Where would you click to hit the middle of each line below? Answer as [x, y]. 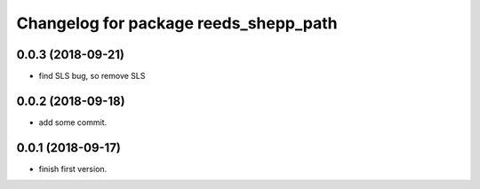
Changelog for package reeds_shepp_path [177, 23]
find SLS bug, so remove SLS [92, 76]
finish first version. [73, 169]
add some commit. [73, 122]
